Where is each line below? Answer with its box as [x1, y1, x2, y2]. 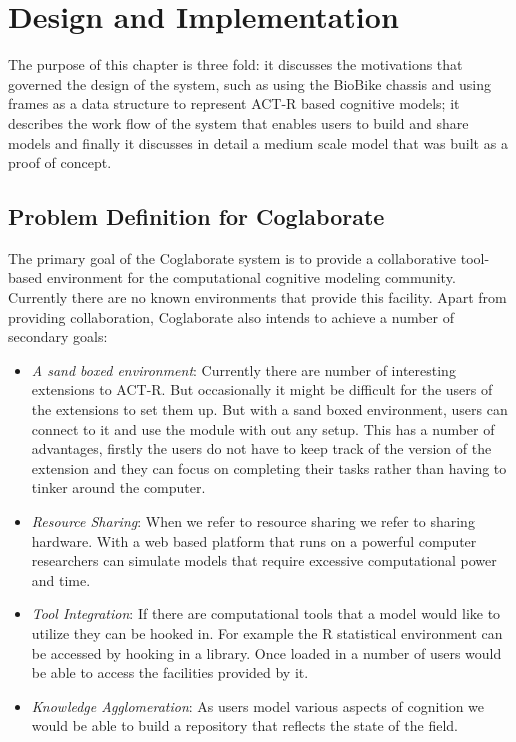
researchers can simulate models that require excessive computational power [31, 550, 497, 571]
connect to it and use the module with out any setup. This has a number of [31, 418, 495, 439]
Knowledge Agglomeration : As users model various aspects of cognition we [31, 695, 485, 716]
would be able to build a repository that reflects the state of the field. [31, 715, 458, 736]
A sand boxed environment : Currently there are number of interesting [31, 359, 456, 380]
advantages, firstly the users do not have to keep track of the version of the [31, 438, 492, 459]
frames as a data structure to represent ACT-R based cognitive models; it [8, 93, 460, 114]
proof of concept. [8, 152, 112, 173]
